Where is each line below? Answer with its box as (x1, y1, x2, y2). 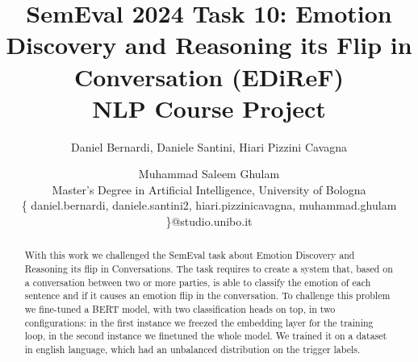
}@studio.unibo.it (165, 213, 253, 230)
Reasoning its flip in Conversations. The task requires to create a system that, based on (24, 262, 393, 276)
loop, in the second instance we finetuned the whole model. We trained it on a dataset (24, 329, 387, 343)
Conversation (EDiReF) (73, 60, 345, 93)
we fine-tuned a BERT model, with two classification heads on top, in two (24, 302, 336, 316)
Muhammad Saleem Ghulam (138, 165, 280, 182)
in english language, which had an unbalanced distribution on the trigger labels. (24, 343, 361, 356)
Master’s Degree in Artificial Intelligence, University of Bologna (52, 181, 366, 198)
